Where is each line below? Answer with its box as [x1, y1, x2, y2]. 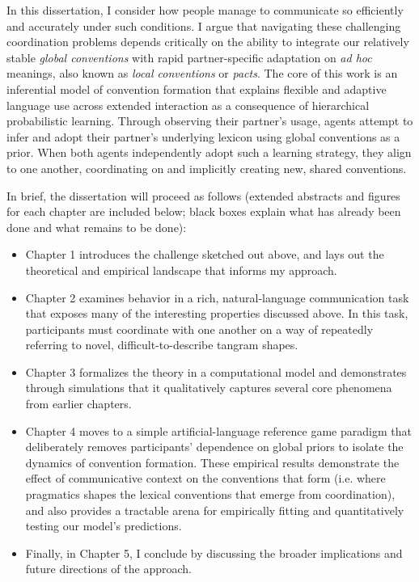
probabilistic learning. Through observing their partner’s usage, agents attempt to [6, 112, 413, 129]
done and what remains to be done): [6, 218, 187, 235]
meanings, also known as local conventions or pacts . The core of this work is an [6, 65, 398, 82]
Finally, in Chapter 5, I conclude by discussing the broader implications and [25, 544, 403, 561]
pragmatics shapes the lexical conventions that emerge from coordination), [25, 486, 396, 503]
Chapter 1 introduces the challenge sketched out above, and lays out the [25, 246, 384, 263]
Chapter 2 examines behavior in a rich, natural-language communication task [25, 289, 409, 306]
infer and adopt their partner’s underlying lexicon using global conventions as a [6, 128, 400, 145]
